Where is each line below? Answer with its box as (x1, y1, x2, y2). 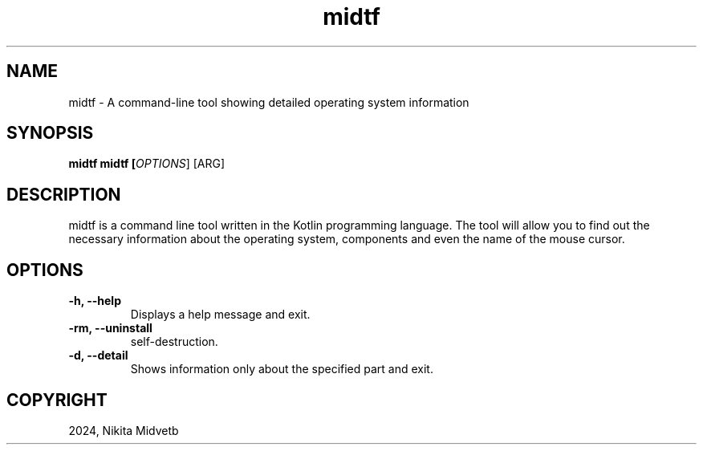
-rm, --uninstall (68, 321, 152, 335)
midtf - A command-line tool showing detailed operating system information (68, 95, 469, 109)
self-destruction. (130, 335, 218, 349)
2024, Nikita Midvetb (68, 423, 179, 437)
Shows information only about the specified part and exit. (130, 362, 433, 376)
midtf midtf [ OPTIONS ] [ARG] (68, 156, 226, 171)
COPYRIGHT (6, 389, 108, 410)
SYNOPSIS (6, 123, 94, 144)
